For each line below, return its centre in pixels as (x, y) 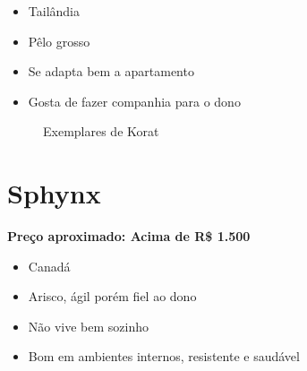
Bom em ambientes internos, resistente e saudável (164, 356)
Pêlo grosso (59, 41)
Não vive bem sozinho (89, 326)
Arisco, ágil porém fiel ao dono (112, 296)
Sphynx (54, 193)
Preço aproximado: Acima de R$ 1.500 (129, 236)
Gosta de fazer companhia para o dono (134, 101)
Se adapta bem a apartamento (111, 71)
